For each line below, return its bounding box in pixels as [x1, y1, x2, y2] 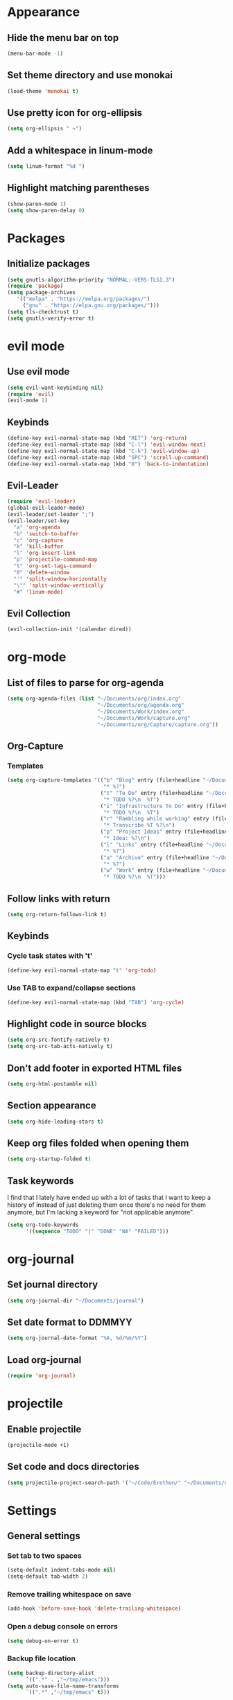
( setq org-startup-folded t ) [7, 1156, 92, 1162]
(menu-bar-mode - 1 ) [7, 50, 64, 57]
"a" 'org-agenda [13, 524, 60, 531]
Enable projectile [7, 1423, 82, 1435]
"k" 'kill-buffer [13, 543, 64, 550]
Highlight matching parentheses [7, 182, 150, 194]
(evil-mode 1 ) [7, 397, 49, 404]
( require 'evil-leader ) [7, 498, 76, 505]
